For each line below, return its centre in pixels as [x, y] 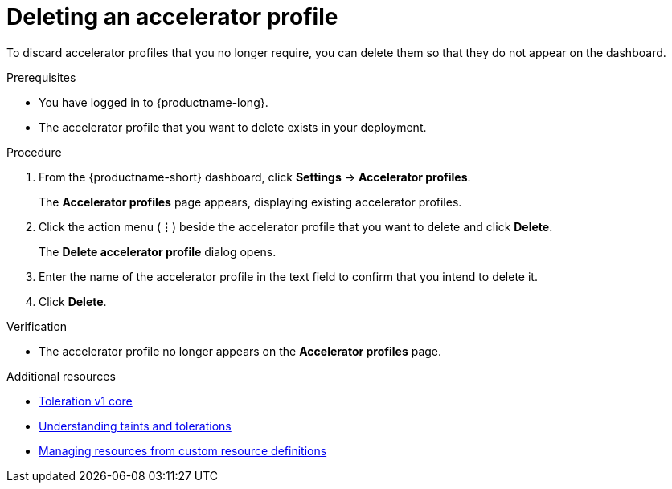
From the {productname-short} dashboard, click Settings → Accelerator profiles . [255, 177]
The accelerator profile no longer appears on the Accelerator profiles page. [240, 351]
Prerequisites [41, 77]
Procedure [34, 152]
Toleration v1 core [86, 401]
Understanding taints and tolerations [135, 426]
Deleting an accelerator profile [172, 17]
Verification [37, 326]
